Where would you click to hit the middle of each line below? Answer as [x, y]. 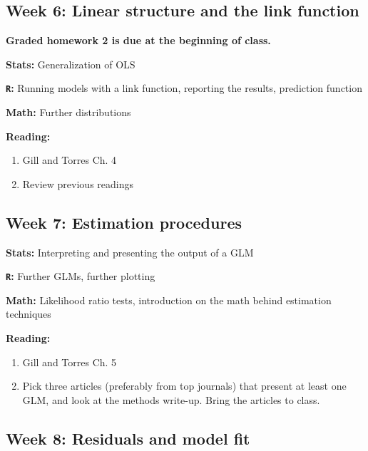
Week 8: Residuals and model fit [128, 438]
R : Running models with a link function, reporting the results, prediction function [184, 88]
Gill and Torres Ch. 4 [70, 160]
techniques [29, 314]
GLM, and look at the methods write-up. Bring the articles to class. [171, 399]
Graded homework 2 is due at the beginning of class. [138, 40]
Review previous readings [78, 183]
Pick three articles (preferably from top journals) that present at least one [184, 386]
